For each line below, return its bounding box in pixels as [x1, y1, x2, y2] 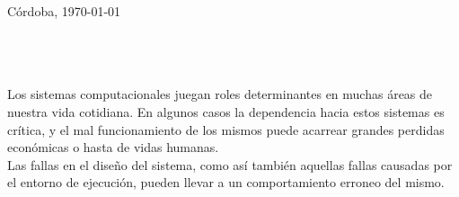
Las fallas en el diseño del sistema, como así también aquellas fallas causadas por [7, 155, 453, 174]
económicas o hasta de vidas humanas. [7, 138, 219, 157]
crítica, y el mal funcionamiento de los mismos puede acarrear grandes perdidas [7, 120, 445, 139]
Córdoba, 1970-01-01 [7, 2, 121, 20]
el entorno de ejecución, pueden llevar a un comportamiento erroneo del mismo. [7, 173, 445, 192]
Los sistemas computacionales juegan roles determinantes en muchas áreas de [7, 85, 433, 103]
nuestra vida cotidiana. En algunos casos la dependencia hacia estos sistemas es [7, 102, 445, 121]
